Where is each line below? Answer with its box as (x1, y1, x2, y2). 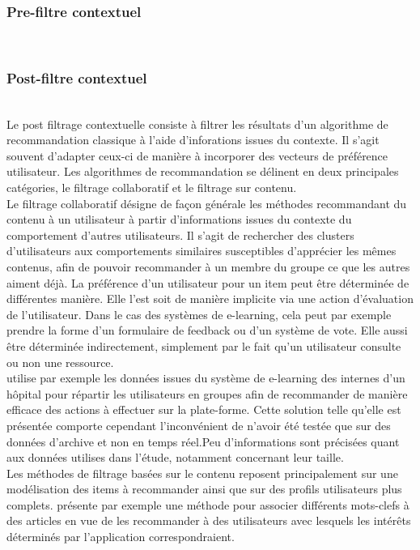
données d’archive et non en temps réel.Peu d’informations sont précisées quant (6, 433, 400, 450)
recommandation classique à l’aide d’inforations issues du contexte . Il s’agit (6, 131, 380, 148)
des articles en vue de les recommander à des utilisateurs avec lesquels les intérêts (6, 512, 411, 529)
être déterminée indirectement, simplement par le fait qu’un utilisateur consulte (6, 337, 401, 354)
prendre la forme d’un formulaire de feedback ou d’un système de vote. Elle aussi (6, 322, 408, 339)
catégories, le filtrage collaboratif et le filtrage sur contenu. (6, 179, 297, 195)
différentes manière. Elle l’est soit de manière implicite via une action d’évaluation (6, 290, 414, 307)
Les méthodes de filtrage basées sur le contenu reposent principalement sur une (6, 464, 398, 481)
